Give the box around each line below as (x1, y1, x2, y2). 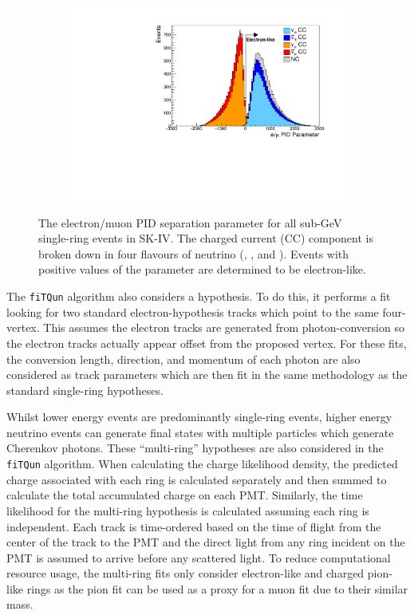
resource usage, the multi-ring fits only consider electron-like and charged (6, 565, 365, 581)
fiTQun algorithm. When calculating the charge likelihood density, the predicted (6, 455, 398, 472)
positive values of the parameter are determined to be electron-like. (38, 261, 366, 278)
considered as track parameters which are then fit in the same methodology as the (6, 366, 408, 383)
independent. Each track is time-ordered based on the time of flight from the (6, 518, 381, 534)
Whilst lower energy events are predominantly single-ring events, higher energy (6, 408, 392, 425)
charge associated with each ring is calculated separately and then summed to (6, 471, 387, 487)
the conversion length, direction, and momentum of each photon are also (6, 350, 361, 367)
